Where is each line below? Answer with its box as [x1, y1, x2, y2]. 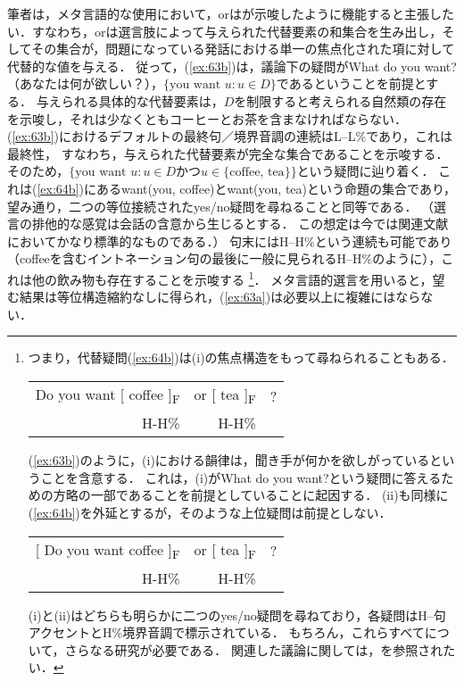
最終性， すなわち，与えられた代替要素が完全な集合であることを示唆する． [7, 144, 449, 162]
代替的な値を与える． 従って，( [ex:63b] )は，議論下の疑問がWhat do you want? [7, 56, 457, 75]
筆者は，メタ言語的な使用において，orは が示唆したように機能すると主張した [7, 4, 455, 22]
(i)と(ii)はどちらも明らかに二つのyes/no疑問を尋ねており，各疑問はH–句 [28, 605, 446, 624]
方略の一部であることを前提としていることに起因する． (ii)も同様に [53, 486, 449, 504]
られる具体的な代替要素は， [61, 91, 224, 110]
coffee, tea [229, 166, 285, 179]
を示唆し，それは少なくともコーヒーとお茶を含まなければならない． [7, 109, 407, 128]
